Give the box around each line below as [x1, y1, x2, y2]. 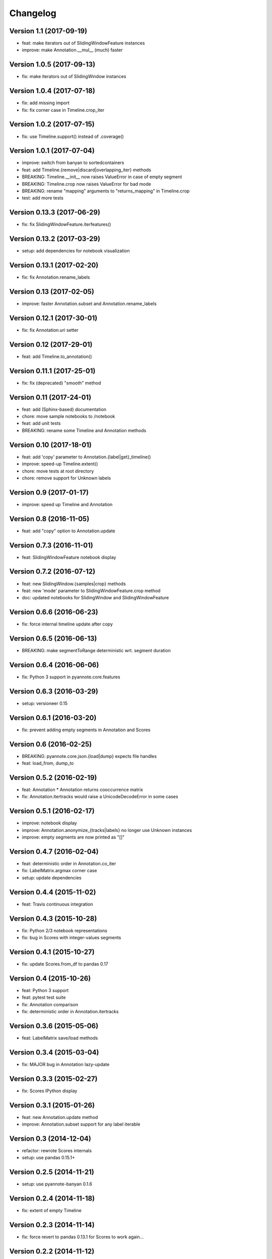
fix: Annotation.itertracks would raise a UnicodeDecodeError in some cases [22, 794, 178, 800]
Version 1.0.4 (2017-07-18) [9, 87, 95, 95]
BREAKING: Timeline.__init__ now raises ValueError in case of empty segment [22, 174, 182, 180]
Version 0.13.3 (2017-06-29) [9, 208, 101, 217]
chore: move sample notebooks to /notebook [22, 413, 115, 419]
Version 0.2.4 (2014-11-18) [9, 1194, 95, 1203]
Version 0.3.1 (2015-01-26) [9, 1101, 95, 1109]
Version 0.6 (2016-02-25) [9, 740, 92, 748]
